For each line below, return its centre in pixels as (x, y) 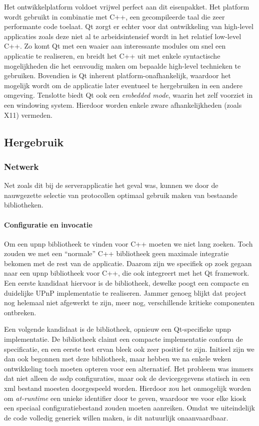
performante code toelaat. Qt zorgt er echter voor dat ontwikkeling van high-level (129, 26)
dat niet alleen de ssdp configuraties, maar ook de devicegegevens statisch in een (127, 378)
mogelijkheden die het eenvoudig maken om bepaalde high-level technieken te (122, 65)
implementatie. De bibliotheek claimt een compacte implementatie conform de (123, 339)
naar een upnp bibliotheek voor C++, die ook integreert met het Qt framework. (127, 273)
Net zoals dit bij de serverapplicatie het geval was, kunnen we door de (111, 185)
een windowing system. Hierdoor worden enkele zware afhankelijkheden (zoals (123, 104)
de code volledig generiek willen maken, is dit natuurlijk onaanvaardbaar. (116, 417)
